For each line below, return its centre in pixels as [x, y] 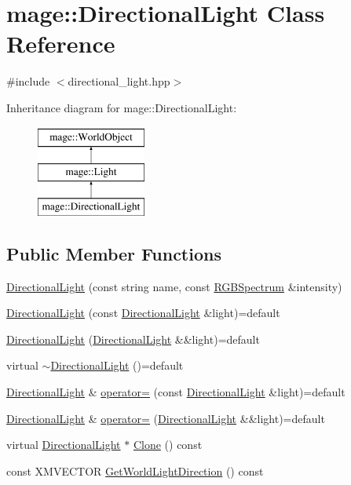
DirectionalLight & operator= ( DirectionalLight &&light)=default [166, 418]
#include [28, 81]
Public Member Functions [114, 253]
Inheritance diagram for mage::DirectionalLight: [122, 107]
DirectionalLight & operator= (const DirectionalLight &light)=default [176, 392]
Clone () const [168, 445]
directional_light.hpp [119, 81]
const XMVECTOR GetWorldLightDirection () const [135, 470]
